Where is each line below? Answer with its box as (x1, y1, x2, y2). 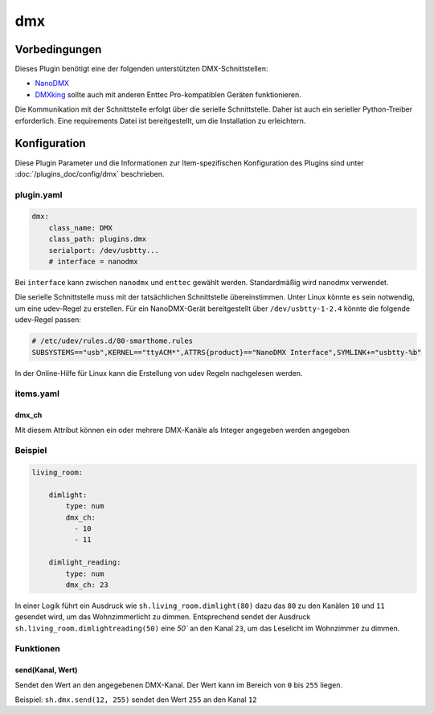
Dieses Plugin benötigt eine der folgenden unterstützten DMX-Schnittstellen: (14, 64, 268, 74)
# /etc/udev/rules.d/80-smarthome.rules (31, 337, 193, 345)
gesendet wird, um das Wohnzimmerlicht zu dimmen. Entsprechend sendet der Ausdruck (14, 612, 311, 622)
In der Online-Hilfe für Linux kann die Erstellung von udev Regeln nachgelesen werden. (14, 368, 303, 377)
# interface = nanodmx (48, 257, 138, 267)
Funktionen (14, 643, 60, 655)
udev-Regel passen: (14, 315, 82, 324)
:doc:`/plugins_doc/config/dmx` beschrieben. (14, 169, 165, 178)
